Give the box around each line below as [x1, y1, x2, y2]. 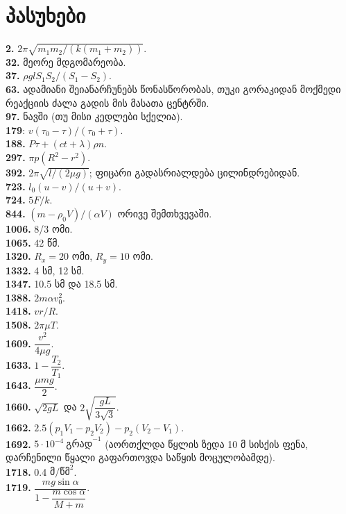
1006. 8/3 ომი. [6, 222, 73, 235]
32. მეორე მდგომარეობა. [6, 54, 126, 69]
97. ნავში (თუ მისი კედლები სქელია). [6, 109, 183, 124]
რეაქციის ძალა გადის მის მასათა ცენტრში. [6, 95, 209, 110]
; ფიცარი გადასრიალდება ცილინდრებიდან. [89, 165, 300, 180]
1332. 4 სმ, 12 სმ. [6, 263, 85, 277]
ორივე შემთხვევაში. [117, 206, 212, 220]
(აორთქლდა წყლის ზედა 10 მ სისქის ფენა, [105, 436, 309, 451]
